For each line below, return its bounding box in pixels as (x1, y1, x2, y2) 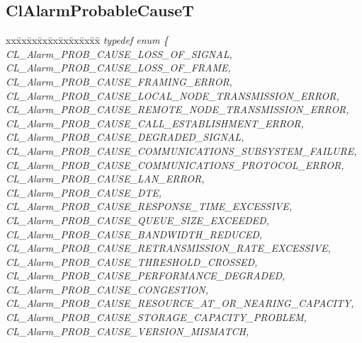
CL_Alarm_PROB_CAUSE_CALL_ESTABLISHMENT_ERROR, (6, 115, 304, 130)
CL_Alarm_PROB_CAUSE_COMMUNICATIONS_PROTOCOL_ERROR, (6, 157, 344, 172)
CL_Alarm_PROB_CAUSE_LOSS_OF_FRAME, (6, 60, 231, 75)
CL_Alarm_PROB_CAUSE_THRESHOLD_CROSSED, (6, 254, 258, 269)
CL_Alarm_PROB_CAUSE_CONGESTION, (6, 281, 209, 296)
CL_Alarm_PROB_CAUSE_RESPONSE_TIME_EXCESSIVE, (6, 199, 292, 214)
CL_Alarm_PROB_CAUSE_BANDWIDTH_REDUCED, (6, 226, 263, 241)
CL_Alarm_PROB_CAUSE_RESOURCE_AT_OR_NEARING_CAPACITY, (6, 296, 354, 310)
